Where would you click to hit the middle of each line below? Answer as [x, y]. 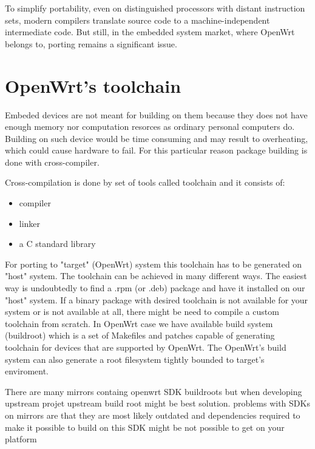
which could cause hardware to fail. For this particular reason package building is [156, 150]
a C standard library [57, 244]
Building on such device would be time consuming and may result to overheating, [157, 138]
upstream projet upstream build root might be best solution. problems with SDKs [157, 403]
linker [30, 223]
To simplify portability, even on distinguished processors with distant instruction [155, 8]
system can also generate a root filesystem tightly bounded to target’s [135, 359]
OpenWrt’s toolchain [93, 85]
